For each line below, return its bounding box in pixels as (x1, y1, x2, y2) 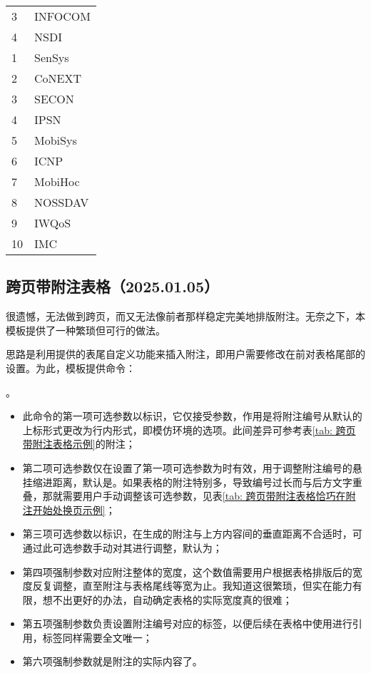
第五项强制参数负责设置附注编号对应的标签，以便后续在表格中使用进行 (22, 616, 352, 631)
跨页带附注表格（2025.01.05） (6, 275, 219, 297)
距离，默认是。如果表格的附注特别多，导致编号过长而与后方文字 (52, 474, 352, 489)
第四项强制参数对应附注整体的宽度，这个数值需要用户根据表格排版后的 (22, 564, 352, 579)
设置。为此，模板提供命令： (6, 360, 136, 375)
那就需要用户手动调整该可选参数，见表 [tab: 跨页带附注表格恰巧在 (42, 488, 346, 503)
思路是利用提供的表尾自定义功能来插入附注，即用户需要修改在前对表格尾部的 (6, 346, 365, 361)
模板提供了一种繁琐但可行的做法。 (6, 322, 166, 337)
